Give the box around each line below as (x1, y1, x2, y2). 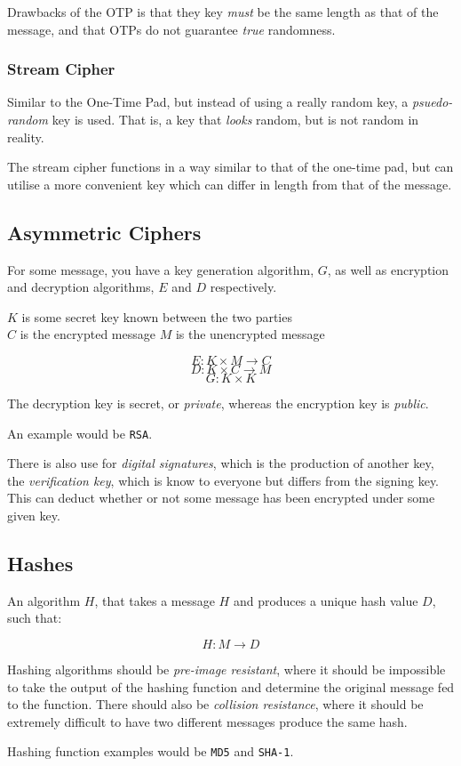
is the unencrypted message (175, 325, 325, 343)
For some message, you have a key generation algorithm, (7, 260, 314, 278)
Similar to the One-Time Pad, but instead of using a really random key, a (7, 93, 409, 111)
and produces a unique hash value (233, 591, 418, 609)
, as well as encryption (327, 260, 449, 278)
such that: (7, 609, 62, 627)
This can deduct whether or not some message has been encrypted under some (7, 488, 435, 507)
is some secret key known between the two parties (21, 307, 292, 326)
